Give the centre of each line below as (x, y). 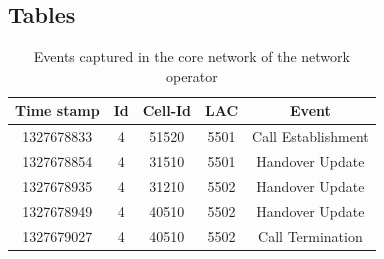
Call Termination (310, 235)
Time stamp (57, 110)
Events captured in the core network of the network (191, 56)
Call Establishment (310, 136)
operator (191, 75)
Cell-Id (167, 110)
